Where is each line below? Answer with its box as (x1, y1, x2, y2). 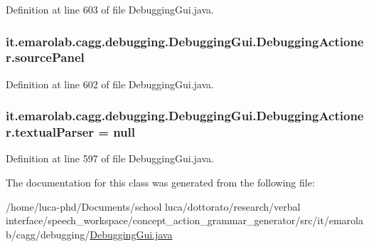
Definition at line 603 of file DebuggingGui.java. (6, 2, 214, 16)
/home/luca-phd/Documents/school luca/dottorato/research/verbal (6, 199, 301, 214)
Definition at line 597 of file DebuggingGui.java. (6, 151, 214, 166)
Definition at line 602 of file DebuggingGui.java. (6, 76, 214, 91)
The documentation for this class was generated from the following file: (6, 175, 315, 190)
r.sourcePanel (6, 48, 85, 66)
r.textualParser (6, 123, 95, 141)
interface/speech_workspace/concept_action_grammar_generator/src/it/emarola (6, 213, 363, 228)
